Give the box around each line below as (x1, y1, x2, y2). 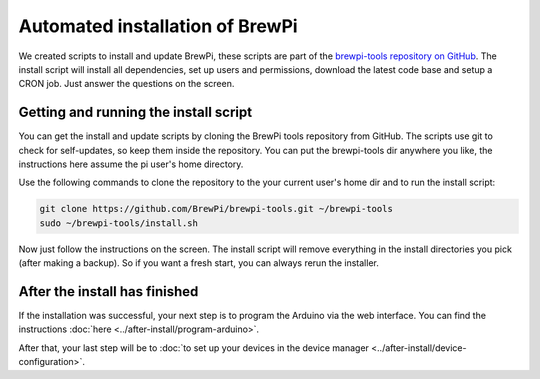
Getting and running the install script (18, 104, 253, 121)
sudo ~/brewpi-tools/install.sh (39, 217, 199, 229)
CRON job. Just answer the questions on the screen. (18, 78, 235, 90)
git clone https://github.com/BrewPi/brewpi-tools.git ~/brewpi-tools (39, 203, 394, 215)
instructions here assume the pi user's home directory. (18, 158, 244, 170)
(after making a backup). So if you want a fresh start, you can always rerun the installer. (18, 257, 379, 269)
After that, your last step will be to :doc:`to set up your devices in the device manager (18, 341, 370, 354)
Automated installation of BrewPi (18, 15, 299, 37)
